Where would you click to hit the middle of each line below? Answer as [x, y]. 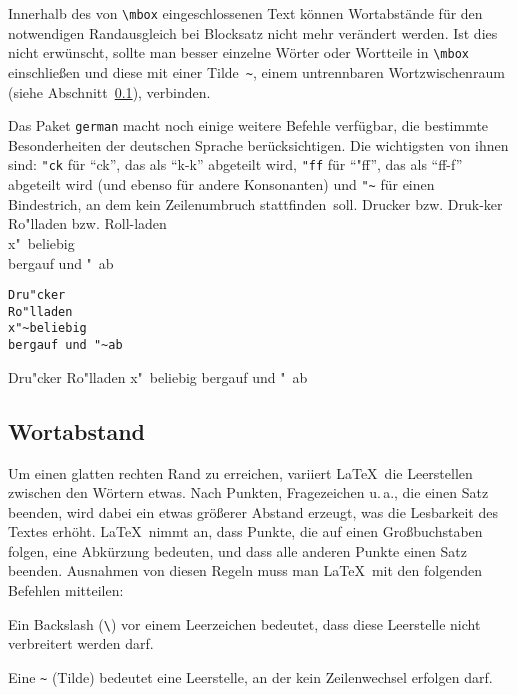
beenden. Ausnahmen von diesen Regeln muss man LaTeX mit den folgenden [245, 570]
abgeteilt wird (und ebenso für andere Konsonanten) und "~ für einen [221, 184]
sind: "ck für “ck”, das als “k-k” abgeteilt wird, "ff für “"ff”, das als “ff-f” [235, 164]
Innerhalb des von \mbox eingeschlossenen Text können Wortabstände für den [245, 13]
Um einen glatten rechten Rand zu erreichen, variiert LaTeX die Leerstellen [240, 472]
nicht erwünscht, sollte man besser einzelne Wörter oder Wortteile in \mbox [238, 52]
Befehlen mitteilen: [66, 590]
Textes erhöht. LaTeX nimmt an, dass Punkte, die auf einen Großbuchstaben [245, 531]
